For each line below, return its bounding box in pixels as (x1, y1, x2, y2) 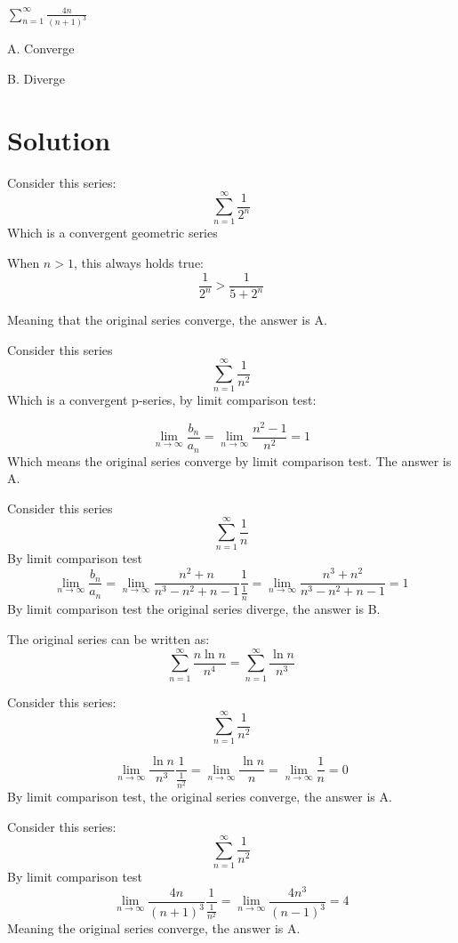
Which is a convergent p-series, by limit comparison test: (7, 391, 317, 409)
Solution (7, 121, 111, 157)
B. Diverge (7, 69, 65, 87)
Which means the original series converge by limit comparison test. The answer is (7, 451, 452, 470)
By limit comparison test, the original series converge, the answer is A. (7, 786, 392, 805)
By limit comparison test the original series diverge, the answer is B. (7, 600, 381, 618)
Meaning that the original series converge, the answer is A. (7, 310, 327, 329)
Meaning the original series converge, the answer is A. (7, 919, 301, 938)
